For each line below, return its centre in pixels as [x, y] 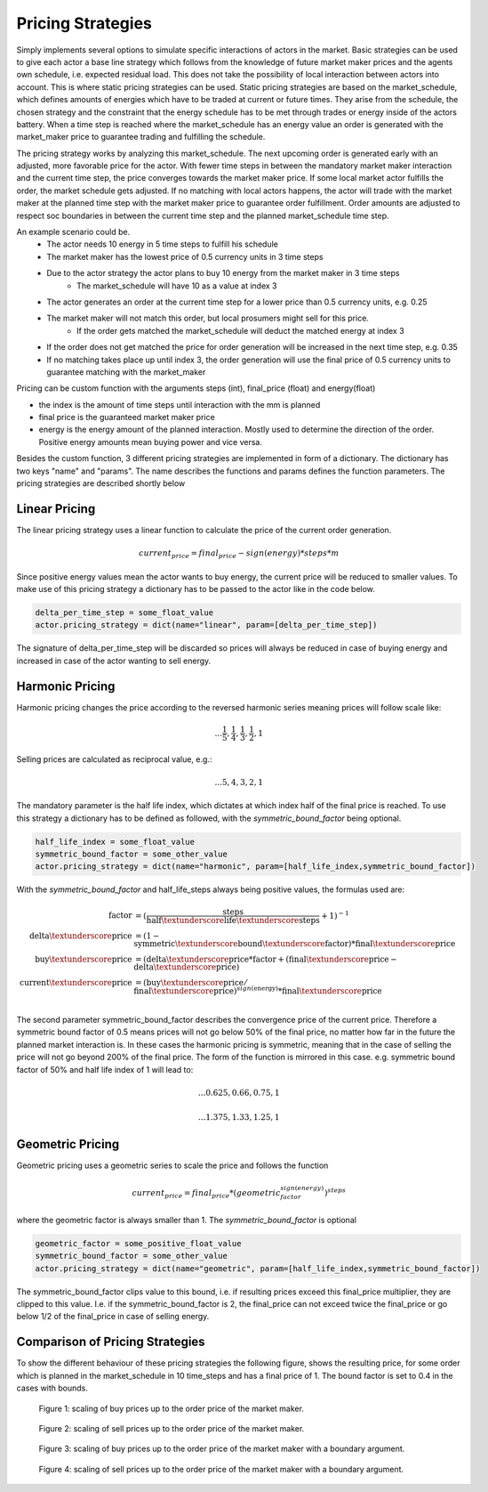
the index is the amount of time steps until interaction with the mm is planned [180, 404]
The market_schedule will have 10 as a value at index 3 [177, 286]
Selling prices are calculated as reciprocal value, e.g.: [114, 759]
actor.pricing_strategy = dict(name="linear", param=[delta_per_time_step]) [206, 625]
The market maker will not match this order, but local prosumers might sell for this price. [208, 318]
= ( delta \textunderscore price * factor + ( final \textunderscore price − [266, 959]
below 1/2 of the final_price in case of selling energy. [113, 1317]
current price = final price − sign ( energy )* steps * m [239, 554]
